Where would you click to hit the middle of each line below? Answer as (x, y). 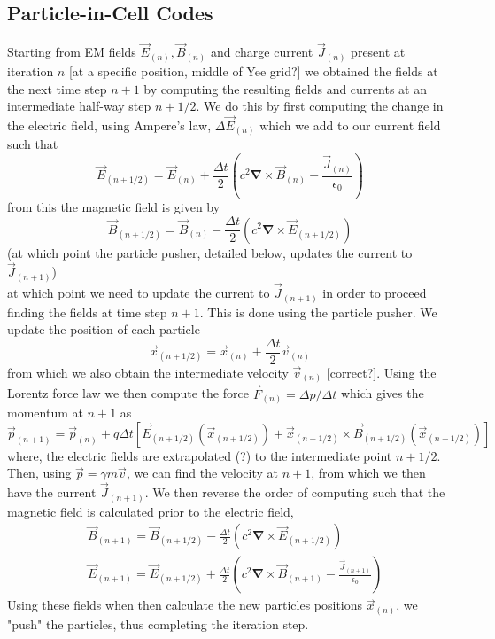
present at (378, 52)
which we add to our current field (350, 125)
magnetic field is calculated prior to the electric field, (151, 511)
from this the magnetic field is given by (114, 207)
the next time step (57, 88)
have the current (52, 492)
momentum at (45, 413)
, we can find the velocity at (202, 473)
